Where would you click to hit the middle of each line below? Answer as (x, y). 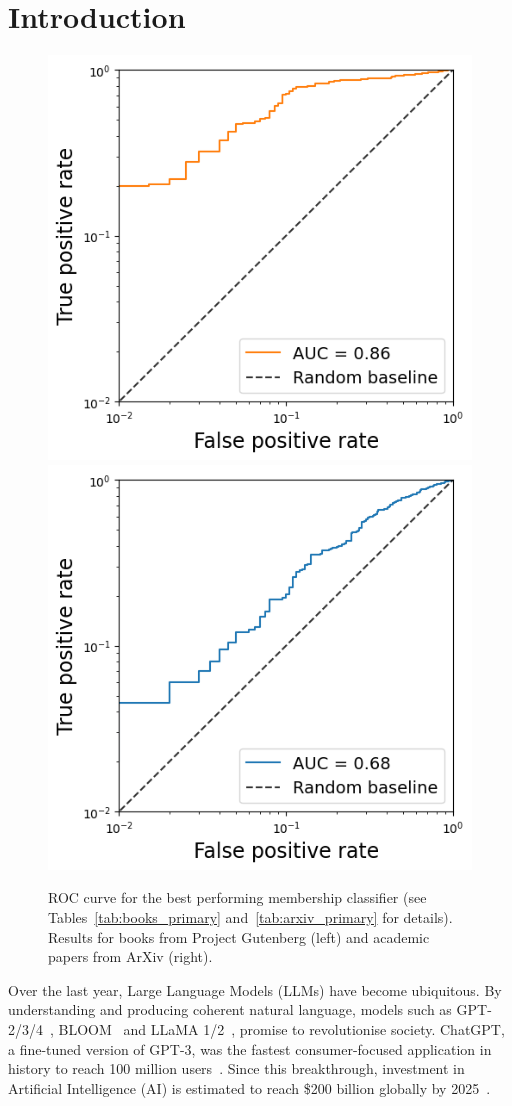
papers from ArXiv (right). (130, 956)
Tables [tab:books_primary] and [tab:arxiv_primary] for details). (250, 916)
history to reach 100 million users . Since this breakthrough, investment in (236, 1068)
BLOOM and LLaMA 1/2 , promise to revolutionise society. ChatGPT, (281, 1028)
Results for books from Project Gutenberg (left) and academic (239, 936)
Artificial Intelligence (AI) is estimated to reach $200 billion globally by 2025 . (249, 1087)
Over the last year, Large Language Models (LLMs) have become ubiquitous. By (255, 989)
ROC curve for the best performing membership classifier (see (237, 897)
